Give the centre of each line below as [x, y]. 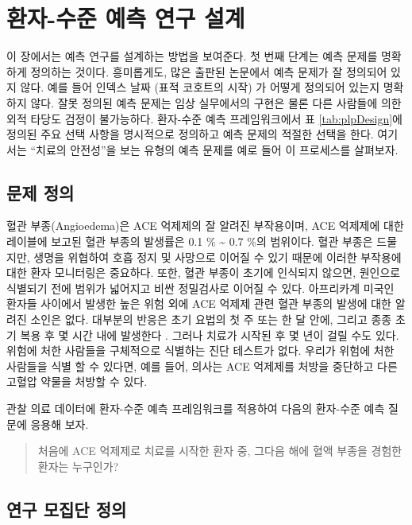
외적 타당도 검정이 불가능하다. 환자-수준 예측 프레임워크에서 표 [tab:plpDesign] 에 [204, 118]
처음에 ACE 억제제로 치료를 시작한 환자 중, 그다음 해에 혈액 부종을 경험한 [220, 451]
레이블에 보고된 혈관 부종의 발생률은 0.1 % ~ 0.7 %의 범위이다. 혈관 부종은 [190, 241]
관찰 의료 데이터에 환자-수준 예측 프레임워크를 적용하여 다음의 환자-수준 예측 [196, 408]
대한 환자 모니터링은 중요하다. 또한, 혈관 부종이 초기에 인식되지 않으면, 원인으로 [204, 272]
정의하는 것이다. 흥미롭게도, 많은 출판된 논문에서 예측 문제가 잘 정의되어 [209, 71]
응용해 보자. [60, 424]
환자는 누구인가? [78, 466]
